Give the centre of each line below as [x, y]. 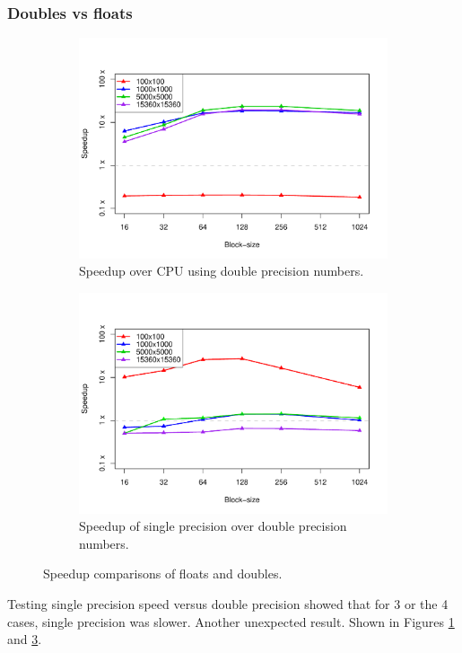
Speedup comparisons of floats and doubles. [163, 574]
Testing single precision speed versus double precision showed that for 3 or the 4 [228, 603]
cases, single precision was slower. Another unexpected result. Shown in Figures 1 [231, 621]
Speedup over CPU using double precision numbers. [222, 271]
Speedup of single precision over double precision [213, 526]
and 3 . [25, 639]
